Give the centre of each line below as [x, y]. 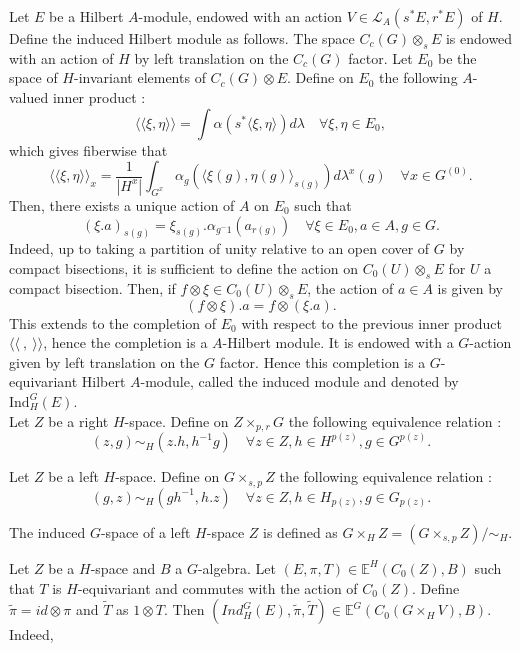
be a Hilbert [86, 16]
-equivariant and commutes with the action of [217, 587]
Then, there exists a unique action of [122, 204]
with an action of [61, 57]
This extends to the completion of [113, 322]
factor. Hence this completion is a [322, 361]
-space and [123, 567]
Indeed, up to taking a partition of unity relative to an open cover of [219, 248]
